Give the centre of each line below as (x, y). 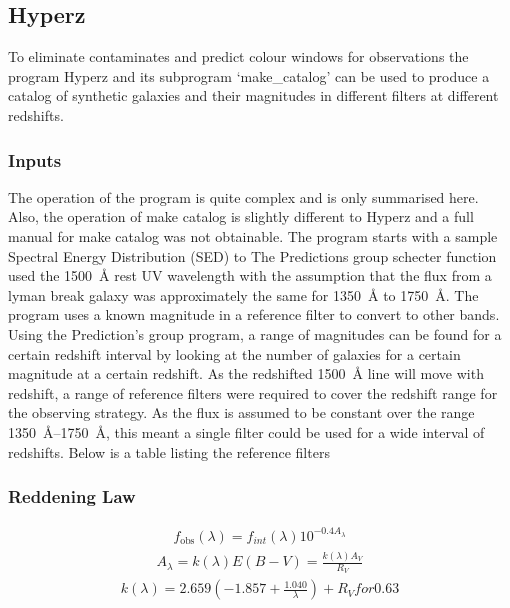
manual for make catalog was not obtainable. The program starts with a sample (253, 235)
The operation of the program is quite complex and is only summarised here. (243, 196)
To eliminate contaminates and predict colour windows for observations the (238, 56)
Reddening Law (72, 496)
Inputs (35, 159)
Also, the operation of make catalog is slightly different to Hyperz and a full (241, 216)
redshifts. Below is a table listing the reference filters (169, 451)
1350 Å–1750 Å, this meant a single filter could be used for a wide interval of (246, 431)
